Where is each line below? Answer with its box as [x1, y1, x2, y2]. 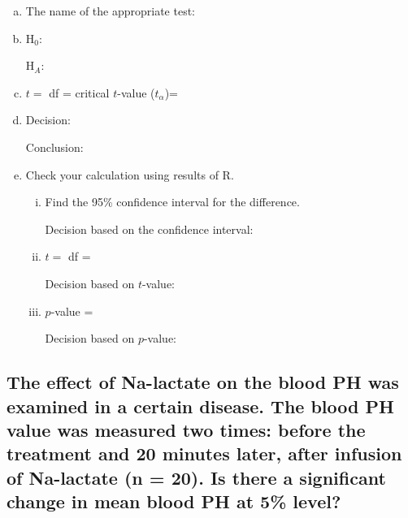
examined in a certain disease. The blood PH [7, 393, 394, 418]
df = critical [49, 84, 110, 101]
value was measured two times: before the [7, 417, 366, 442]
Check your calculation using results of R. [25, 166, 234, 183]
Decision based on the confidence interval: [45, 220, 254, 237]
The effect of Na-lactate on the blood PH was [7, 369, 399, 395]
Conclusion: [25, 138, 84, 155]
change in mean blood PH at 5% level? [7, 489, 341, 514]
